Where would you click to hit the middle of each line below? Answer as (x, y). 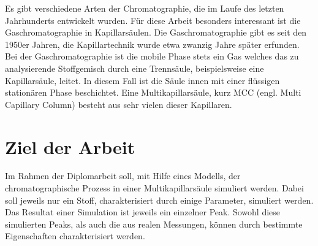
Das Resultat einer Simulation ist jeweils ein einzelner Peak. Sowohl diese (143, 212)
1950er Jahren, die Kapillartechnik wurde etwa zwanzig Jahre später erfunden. (152, 44)
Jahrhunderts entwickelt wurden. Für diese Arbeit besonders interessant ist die (153, 20)
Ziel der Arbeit (70, 146)
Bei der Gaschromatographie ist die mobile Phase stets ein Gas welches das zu (152, 56)
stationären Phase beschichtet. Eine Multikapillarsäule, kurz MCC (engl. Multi (153, 92)
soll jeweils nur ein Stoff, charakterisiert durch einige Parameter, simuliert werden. (159, 200)
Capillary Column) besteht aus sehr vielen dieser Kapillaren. (119, 104)
